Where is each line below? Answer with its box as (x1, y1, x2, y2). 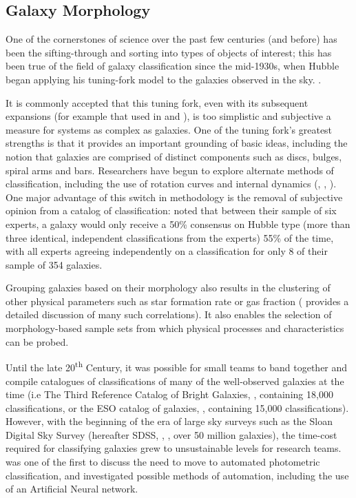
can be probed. (6, 334, 69, 349)
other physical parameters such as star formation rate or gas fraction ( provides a (6, 293, 349, 308)
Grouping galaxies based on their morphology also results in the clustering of (6, 280, 331, 295)
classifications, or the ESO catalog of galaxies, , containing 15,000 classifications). (6, 400, 349, 415)
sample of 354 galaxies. (6, 257, 103, 271)
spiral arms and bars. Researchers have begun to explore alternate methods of (6, 163, 334, 177)
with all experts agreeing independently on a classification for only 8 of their (6, 244, 328, 258)
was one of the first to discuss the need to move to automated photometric (6, 455, 320, 469)
